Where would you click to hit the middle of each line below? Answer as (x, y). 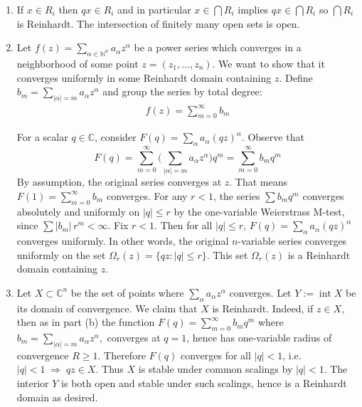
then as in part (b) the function (86, 322)
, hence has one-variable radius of (259, 338)
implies (253, 9)
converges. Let (260, 292)
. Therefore (122, 355)
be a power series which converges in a (218, 47)
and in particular (154, 9)
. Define (296, 77)
